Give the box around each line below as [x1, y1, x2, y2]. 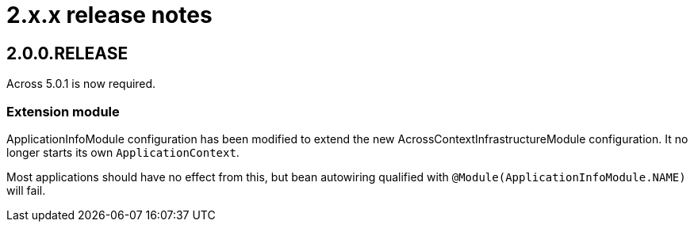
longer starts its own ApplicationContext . [6, 145, 240, 159]
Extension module [6, 103, 120, 120]
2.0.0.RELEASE [6, 43, 128, 63]
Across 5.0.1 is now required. [6, 77, 156, 91]
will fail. [6, 183, 46, 197]
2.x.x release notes [6, 2, 213, 28]
